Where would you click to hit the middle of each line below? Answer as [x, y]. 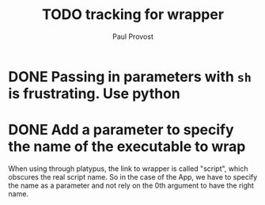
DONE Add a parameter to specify [121, 130]
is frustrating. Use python [94, 93]
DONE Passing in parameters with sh [130, 76]
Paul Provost [133, 36]
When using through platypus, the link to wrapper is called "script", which [128, 169]
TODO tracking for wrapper [133, 15]
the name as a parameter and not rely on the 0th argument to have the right [131, 185]
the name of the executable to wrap [127, 147]
